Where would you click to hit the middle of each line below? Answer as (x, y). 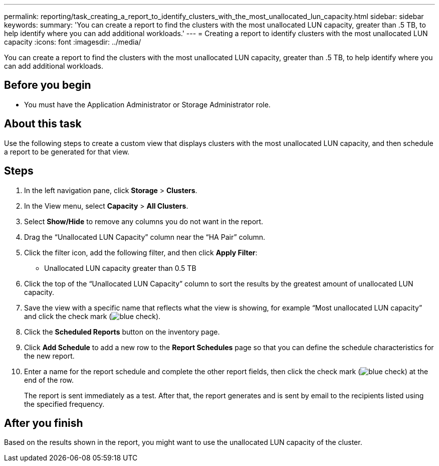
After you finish (44, 423)
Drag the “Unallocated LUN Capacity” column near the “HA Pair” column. (145, 237)
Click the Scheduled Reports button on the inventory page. (122, 332)
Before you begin (48, 85)
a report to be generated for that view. (67, 151)
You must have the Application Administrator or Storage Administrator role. (147, 104)
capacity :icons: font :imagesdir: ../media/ (73, 42)
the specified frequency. (64, 404)
